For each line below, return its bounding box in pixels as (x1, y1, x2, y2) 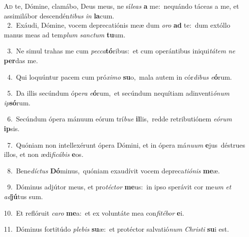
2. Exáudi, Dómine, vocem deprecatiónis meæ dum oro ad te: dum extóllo (7, 20, 231, 30)
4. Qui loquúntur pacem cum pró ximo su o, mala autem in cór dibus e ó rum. (7, 71, 232, 82)
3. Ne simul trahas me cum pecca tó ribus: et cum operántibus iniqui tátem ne (7, 46, 235, 56)
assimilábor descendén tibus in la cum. (4, 10, 115, 20)
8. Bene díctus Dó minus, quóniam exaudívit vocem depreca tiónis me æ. (7, 165, 220, 175)
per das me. (4, 55, 38, 65)
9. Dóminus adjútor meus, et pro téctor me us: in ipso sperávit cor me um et (7, 182, 232, 192)
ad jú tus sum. (4, 191, 43, 201)
